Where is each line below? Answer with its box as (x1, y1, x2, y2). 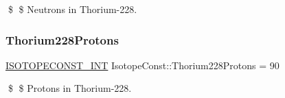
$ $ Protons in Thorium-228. (8, 81, 132, 95)
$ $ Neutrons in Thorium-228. (8, 2, 137, 16)
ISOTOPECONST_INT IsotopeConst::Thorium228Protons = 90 (5, 58, 280, 72)
